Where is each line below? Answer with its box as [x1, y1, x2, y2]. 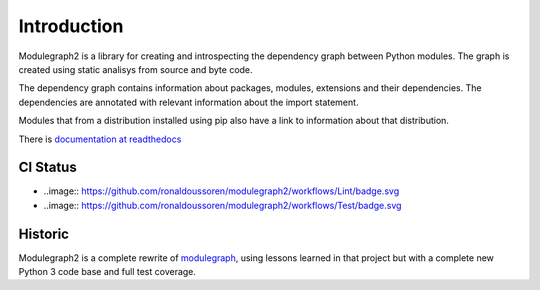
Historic [18, 225, 70, 242]
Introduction [18, 15, 124, 37]
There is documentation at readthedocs [18, 133, 182, 145]
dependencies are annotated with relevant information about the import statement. [18, 96, 359, 108]
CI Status [18, 159, 77, 176]
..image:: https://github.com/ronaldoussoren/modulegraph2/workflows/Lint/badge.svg [43, 185, 400, 197]
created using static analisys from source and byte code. [18, 63, 254, 75]
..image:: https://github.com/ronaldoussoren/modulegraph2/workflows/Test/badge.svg [43, 199, 402, 211]
